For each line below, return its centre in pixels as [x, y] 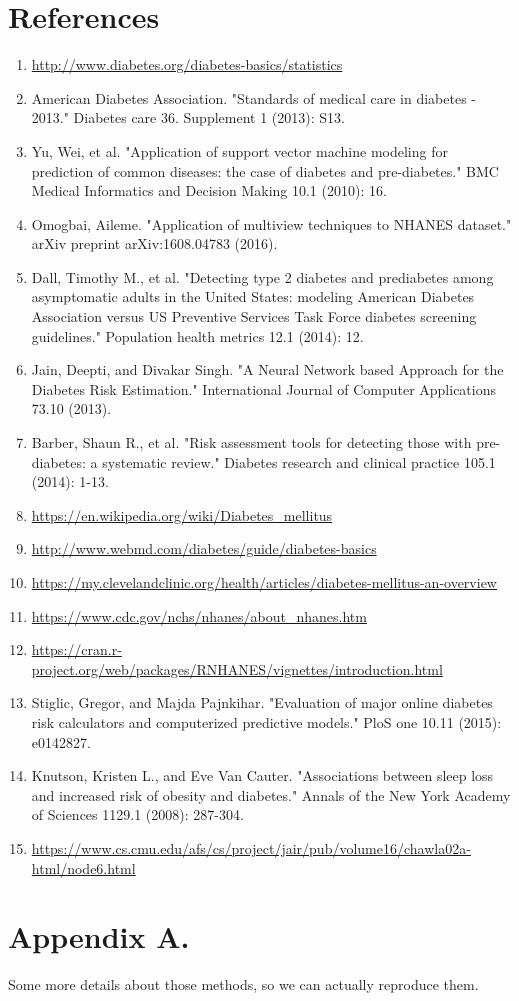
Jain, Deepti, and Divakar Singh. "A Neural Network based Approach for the [267, 369]
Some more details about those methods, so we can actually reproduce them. [243, 984]
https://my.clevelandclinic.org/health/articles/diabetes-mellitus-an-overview [264, 582]
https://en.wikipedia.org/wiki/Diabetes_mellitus [182, 514]
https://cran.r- [76, 649]
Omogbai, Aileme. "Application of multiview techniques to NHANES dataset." [271, 223]
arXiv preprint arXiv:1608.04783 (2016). [154, 243]
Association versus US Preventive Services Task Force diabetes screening [254, 316]
